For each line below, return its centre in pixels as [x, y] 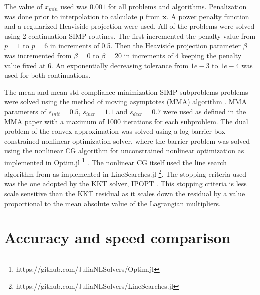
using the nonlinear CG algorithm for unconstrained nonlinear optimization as [124, 151]
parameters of [25, 111]
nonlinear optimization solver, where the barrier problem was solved [146, 141]
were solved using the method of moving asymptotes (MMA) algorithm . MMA [126, 102]
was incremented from [38, 55]
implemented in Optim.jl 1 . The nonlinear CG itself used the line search [116, 161]
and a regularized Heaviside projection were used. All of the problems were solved [130, 26]
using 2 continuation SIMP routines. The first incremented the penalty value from [130, 36]
